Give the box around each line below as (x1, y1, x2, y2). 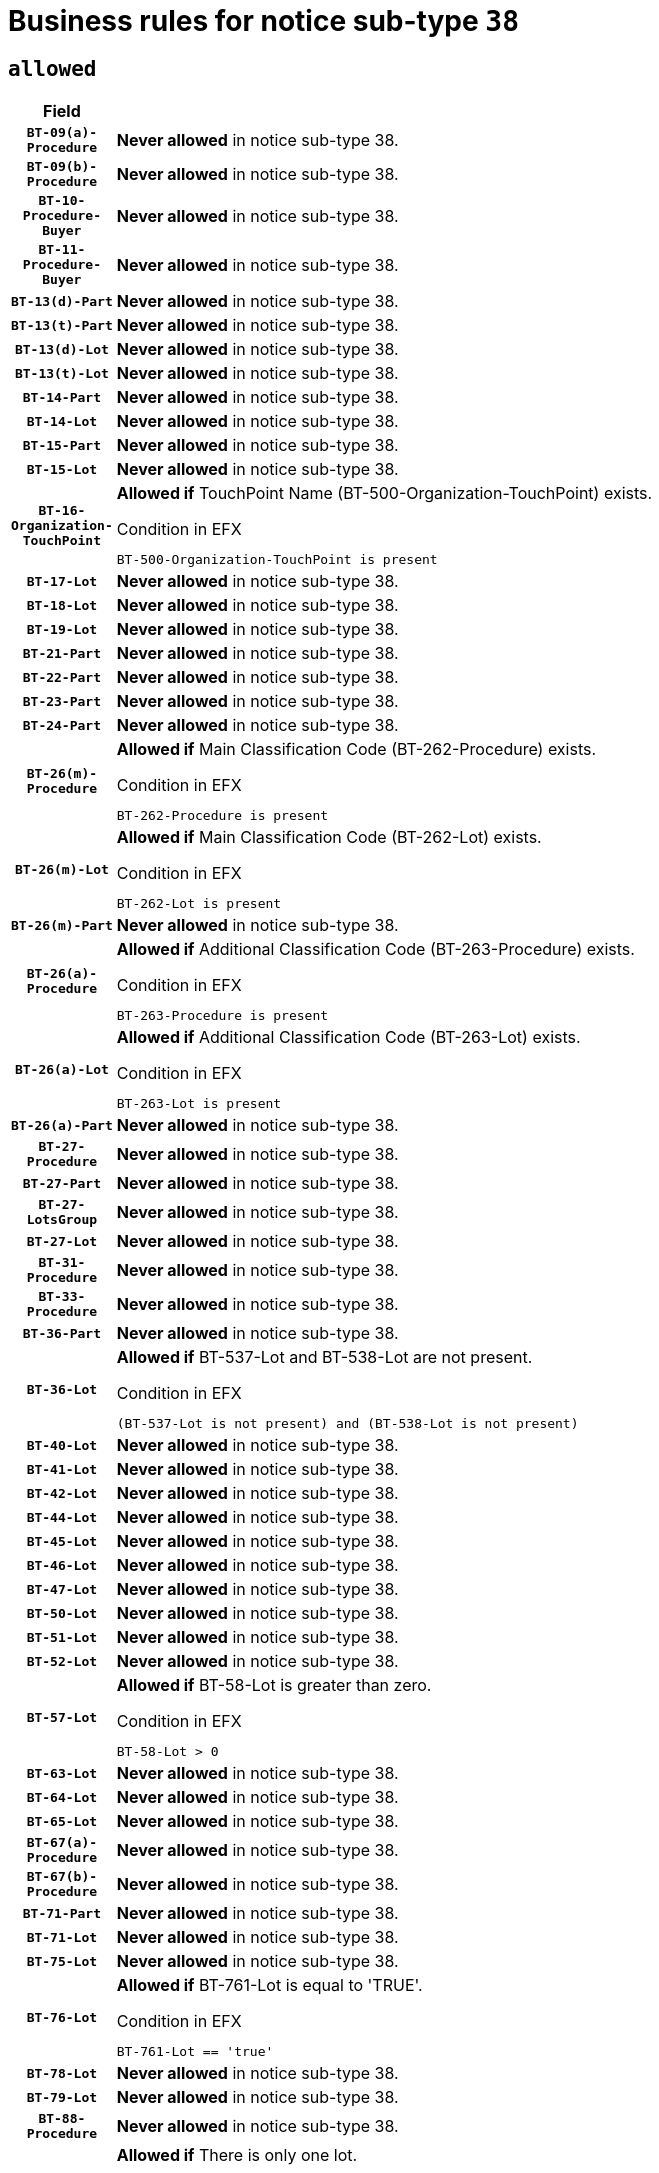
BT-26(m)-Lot (14, 861, 109, 877)
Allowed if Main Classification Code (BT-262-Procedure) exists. (116, 739, 597, 760)
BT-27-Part (22, 1175, 102, 1191)
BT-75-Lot (26, 1953, 98, 1969)
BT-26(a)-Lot (14, 1061, 109, 1077)
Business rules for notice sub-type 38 (8, 4, 519, 38)
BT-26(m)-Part (11, 917, 113, 933)
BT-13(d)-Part (11, 293, 113, 309)
